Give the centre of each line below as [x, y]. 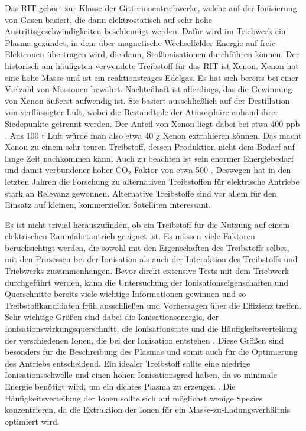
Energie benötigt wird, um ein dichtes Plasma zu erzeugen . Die [120, 386]
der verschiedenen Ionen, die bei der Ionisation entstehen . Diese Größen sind [144, 340]
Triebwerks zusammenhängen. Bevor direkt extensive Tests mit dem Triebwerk [147, 271]
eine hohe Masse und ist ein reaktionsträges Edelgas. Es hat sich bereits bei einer [152, 77]
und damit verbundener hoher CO [66, 170]
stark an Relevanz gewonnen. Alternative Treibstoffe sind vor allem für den [141, 193]
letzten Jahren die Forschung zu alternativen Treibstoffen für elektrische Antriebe [152, 181]
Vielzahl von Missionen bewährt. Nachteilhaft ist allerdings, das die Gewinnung [149, 89]
